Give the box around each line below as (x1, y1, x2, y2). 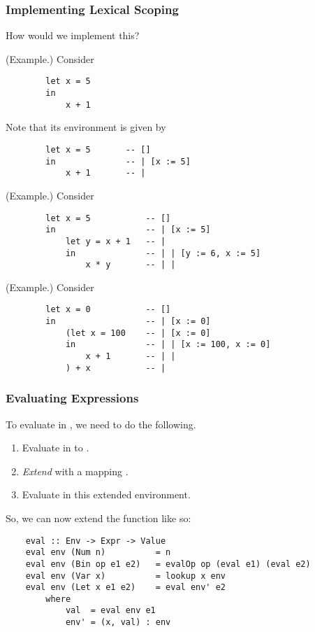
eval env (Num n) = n (25, 547, 171, 558)
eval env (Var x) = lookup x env (25, 570, 226, 581)
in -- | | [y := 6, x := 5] (65, 248, 261, 258)
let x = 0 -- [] (45, 304, 171, 315)
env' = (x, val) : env (65, 617, 171, 628)
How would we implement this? (6, 28, 140, 43)
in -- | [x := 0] (45, 316, 211, 327)
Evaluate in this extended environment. (22, 487, 191, 502)
